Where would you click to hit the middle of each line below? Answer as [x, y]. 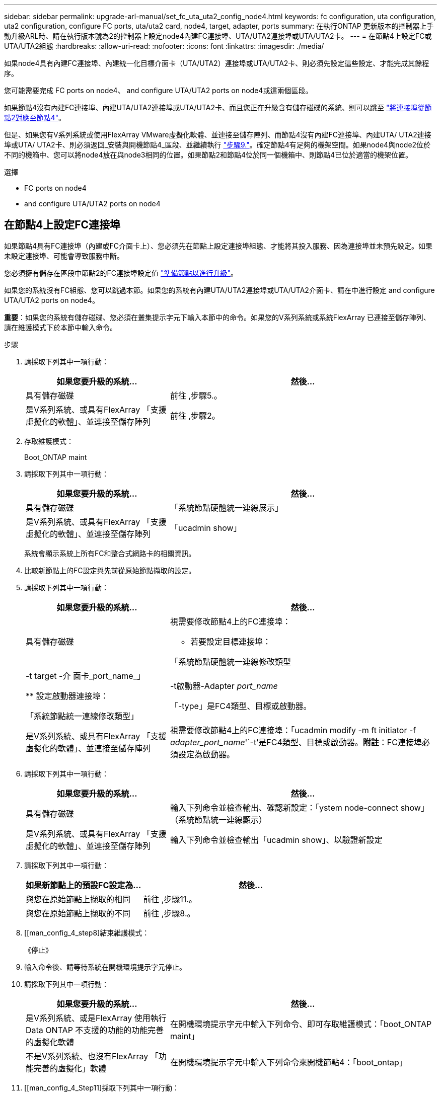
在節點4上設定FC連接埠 [62, 225]
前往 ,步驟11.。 [170, 899]
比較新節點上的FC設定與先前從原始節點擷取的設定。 [110, 570]
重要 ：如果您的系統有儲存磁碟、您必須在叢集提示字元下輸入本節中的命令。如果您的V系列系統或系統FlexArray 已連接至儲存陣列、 [217, 317]
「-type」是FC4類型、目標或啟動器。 [241, 706]
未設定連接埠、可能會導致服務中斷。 [64, 256]
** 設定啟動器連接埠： [67, 696]
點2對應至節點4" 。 [35, 118]
